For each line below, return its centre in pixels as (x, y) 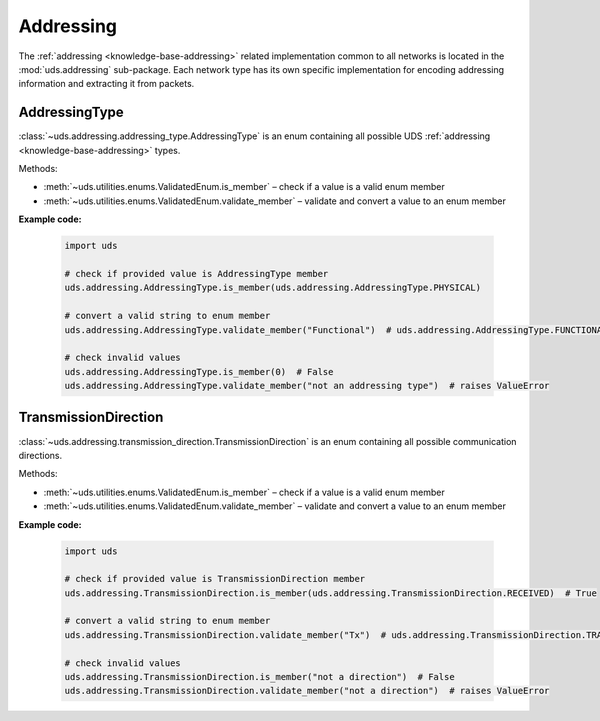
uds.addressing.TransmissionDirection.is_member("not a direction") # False (259, 677)
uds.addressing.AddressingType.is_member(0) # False (199, 371)
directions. (40, 455)
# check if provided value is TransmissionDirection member (215, 579)
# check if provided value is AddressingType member (196, 273)
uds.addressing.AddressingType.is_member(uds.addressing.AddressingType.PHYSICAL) (273, 288)
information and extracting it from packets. (106, 84)
